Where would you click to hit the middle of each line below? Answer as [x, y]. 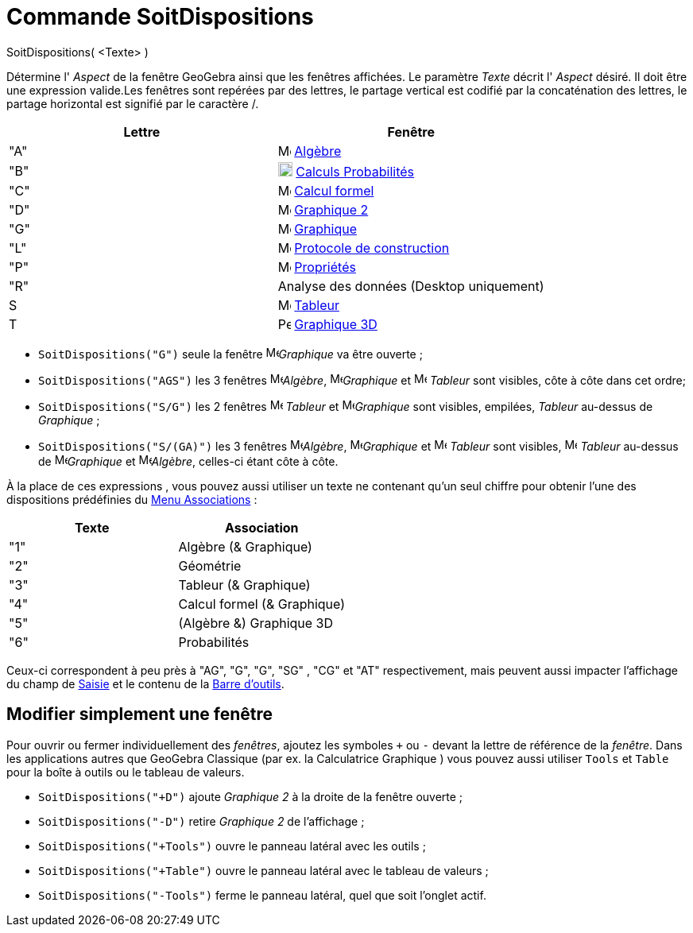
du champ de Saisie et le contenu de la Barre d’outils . [145, 683]
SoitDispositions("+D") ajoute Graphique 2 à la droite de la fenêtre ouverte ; [251, 796]
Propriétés [325, 267]
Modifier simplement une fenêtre [139, 714]
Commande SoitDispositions [160, 17]
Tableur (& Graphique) [244, 585]
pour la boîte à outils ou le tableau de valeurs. [126, 772]
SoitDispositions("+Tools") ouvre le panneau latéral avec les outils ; [232, 846]
